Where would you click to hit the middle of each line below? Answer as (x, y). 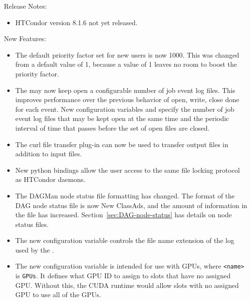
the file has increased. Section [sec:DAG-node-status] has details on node (124, 215)
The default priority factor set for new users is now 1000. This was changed (127, 54)
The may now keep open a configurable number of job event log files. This (125, 90)
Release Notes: (25, 6)
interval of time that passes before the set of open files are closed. (112, 128)
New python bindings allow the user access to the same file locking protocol (127, 170)
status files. (32, 224)
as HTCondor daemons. (50, 179)
